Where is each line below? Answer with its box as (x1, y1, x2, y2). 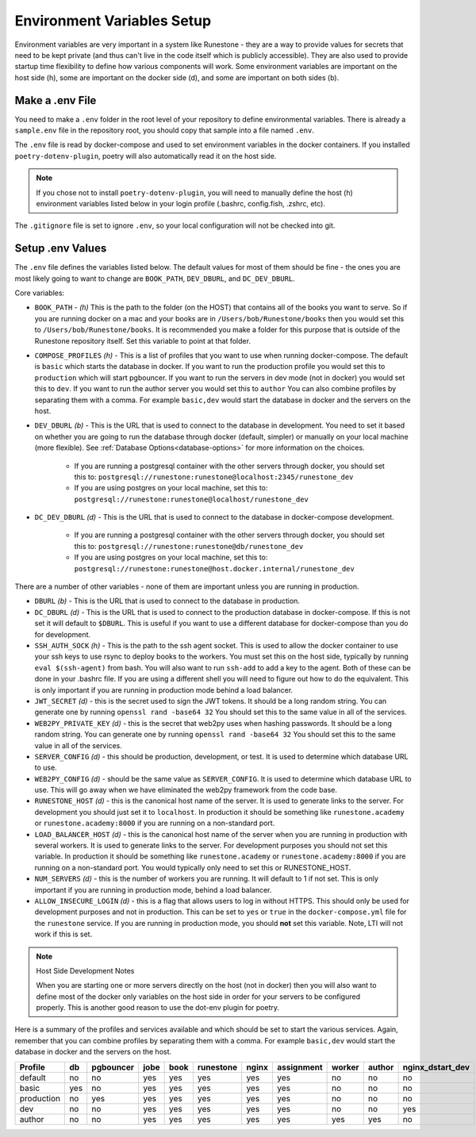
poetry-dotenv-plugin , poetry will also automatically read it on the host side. (14, 151, 277, 160)
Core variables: (14, 288, 65, 298)
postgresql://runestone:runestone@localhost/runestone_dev (74, 494, 309, 504)
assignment (277, 1062, 323, 1073)
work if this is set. (34, 929, 93, 939)
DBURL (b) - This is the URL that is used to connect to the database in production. (34, 596, 301, 606)
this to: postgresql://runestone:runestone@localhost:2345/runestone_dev (74, 472, 354, 482)
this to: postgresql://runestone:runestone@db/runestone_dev (74, 541, 304, 551)
